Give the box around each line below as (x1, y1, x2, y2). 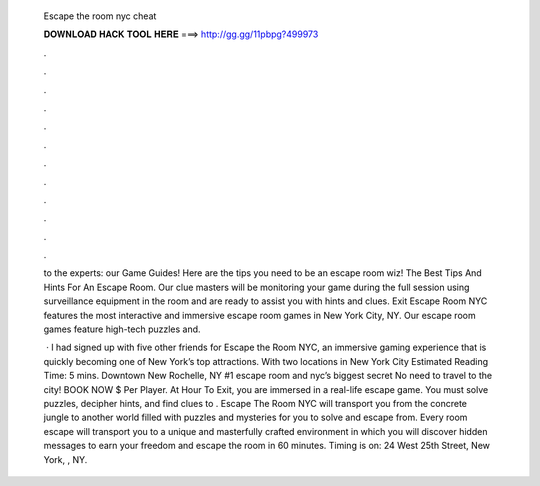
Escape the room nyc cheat (43, 10, 157, 22)
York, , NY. (43, 453, 88, 465)
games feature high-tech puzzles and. (43, 323, 201, 335)
